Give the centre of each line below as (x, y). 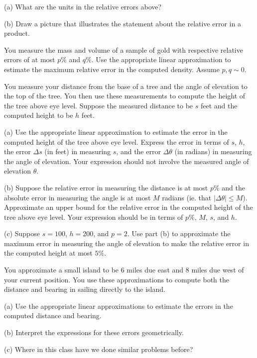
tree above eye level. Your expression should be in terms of (94, 217)
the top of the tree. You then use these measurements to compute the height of (125, 96)
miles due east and (155, 270)
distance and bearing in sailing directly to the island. (85, 289)
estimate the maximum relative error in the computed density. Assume (112, 69)
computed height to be (39, 115)
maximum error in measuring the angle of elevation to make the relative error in (127, 243)
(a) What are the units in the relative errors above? (83, 6)
